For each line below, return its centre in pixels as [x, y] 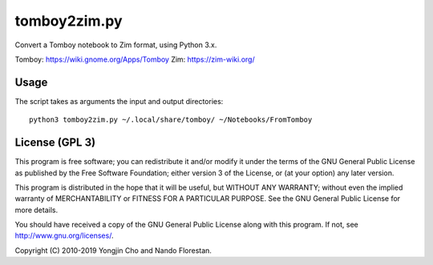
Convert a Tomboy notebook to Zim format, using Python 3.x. [116, 45]
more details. [36, 210]
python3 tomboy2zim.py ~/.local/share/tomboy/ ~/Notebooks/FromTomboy [171, 120]
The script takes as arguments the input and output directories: [119, 101]
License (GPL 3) [55, 143]
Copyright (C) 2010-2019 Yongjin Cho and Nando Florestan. [113, 250]
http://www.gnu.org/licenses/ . [64, 235]
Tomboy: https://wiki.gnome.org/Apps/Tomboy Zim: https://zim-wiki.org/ [135, 59]
